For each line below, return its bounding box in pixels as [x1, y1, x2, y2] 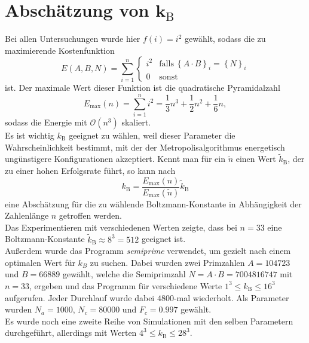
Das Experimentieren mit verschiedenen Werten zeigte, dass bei [5, 220, 237, 233]
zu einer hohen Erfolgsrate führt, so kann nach [5, 164, 176, 177]
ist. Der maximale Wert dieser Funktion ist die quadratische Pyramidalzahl [5, 81, 280, 94]
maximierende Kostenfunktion [5, 44, 115, 56]
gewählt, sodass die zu [185, 32, 266, 45]
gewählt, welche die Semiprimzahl [62, 268, 186, 280]
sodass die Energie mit [5, 116, 87, 128]
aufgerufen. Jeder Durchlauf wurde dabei [5, 291, 155, 304]
